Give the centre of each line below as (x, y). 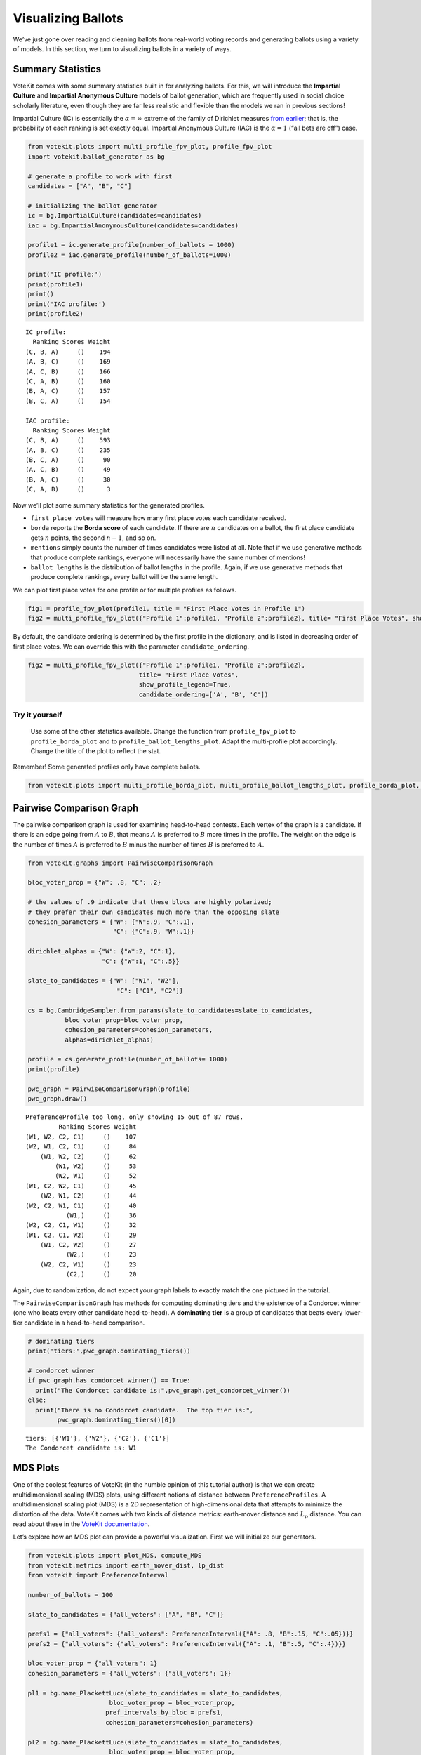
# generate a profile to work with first (100, 176)
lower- (354, 1313)
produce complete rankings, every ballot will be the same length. (124, 577)
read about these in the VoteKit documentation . (81, 1524)
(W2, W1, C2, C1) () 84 (81, 1147)
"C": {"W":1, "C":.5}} (141, 961)
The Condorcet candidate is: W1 (81, 1448)
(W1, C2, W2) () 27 (88, 1245)
